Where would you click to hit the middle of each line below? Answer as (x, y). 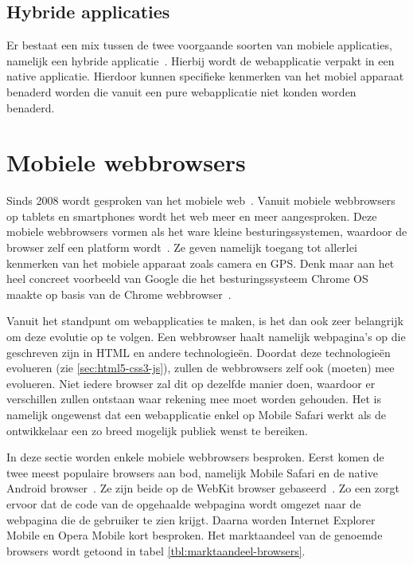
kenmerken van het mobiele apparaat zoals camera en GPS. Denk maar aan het (201, 263)
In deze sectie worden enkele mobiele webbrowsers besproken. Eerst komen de (195, 457)
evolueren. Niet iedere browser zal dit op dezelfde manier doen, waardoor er (191, 383)
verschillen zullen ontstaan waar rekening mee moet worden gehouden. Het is (194, 399)
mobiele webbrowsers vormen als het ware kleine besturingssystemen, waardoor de (207, 231)
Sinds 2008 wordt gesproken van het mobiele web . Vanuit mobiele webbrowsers (201, 200)
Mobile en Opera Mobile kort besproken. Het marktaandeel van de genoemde (195, 535)
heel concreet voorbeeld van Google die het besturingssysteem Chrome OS (187, 279)
